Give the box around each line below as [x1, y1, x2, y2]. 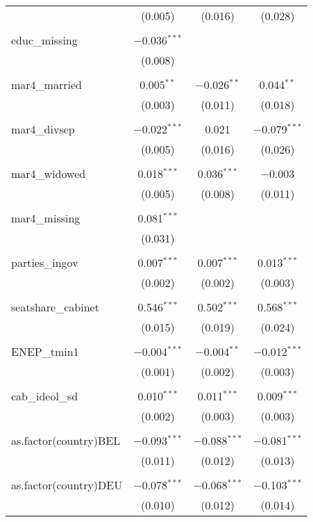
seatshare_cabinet [11, 299, 99, 315]
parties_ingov [11, 254, 78, 270]
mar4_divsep [11, 121, 75, 137]
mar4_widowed [11, 165, 86, 181]
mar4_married [11, 76, 82, 92]
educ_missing [11, 32, 78, 48]
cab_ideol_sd [11, 388, 78, 404]
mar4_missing [11, 210, 81, 226]
